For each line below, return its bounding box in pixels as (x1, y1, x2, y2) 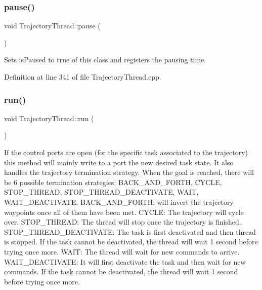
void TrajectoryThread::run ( (4, 113, 94, 123)
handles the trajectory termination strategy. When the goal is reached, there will (4, 167, 254, 177)
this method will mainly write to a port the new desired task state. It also (4, 157, 234, 167)
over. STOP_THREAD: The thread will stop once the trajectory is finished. (4, 216, 241, 227)
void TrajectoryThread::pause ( (4, 20, 101, 31)
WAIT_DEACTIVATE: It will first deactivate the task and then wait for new (4, 256, 246, 267)
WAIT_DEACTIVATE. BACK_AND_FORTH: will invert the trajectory (4, 196, 234, 207)
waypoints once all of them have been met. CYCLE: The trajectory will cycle (4, 206, 244, 217)
